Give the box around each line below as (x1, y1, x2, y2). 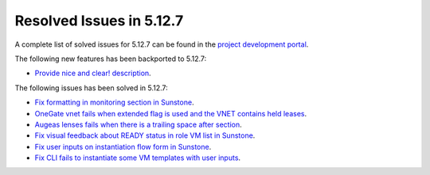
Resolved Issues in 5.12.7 (14, 12, 184, 29)
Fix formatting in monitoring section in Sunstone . (34, 97, 194, 107)
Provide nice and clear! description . (34, 68, 151, 78)
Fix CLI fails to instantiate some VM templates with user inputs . (34, 153, 241, 162)
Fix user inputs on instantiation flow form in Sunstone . (34, 142, 212, 151)
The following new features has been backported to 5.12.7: (14, 54, 207, 63)
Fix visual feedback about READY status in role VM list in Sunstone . (34, 131, 256, 140)
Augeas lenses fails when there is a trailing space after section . (34, 120, 242, 129)
